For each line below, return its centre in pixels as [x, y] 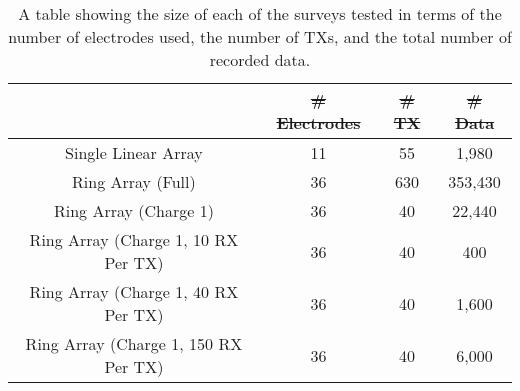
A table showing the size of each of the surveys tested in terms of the [260, 13]
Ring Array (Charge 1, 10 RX [134, 239]
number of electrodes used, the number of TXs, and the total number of [260, 36]
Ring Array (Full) [134, 181]
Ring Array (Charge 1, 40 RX [134, 291]
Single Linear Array [134, 152]
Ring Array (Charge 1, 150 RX [134, 343]
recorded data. [260, 59]
